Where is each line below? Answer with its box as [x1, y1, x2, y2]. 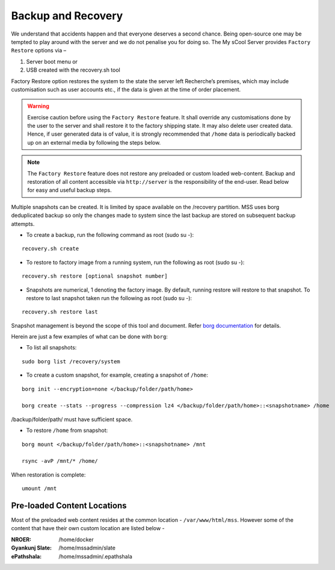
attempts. [11, 220, 35, 227]
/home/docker [58, 536, 94, 543]
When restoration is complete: [11, 471, 86, 478]
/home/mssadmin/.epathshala [58, 553, 132, 560]
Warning [27, 102, 49, 110]
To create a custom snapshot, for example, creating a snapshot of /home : [26, 371, 209, 379]
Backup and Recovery [11, 9, 123, 22]
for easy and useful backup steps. [27, 187, 112, 194]
